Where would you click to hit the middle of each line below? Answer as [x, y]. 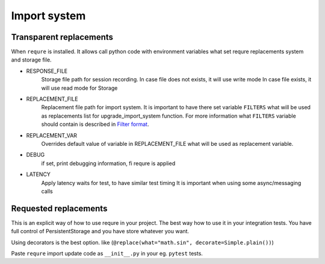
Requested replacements [59, 208]
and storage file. [31, 60]
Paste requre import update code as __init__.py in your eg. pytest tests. [107, 253]
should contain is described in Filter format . [95, 124]
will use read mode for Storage [79, 88]
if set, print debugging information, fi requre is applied [108, 163]
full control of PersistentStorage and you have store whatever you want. [100, 231]
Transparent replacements [62, 37]
